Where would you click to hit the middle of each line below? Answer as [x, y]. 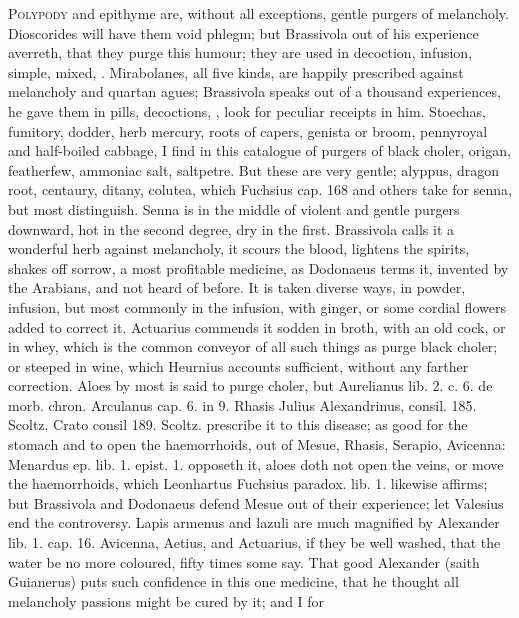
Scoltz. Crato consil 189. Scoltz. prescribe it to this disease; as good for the [238, 424]
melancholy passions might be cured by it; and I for [166, 600]
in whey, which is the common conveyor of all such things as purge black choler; [253, 346]
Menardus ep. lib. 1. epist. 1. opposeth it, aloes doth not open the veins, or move [256, 463]
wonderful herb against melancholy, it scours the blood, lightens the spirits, [239, 248]
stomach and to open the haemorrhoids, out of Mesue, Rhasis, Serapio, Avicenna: [257, 444]
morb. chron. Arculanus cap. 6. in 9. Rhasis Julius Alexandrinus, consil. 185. [242, 404]
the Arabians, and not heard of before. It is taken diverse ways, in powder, [237, 287]
